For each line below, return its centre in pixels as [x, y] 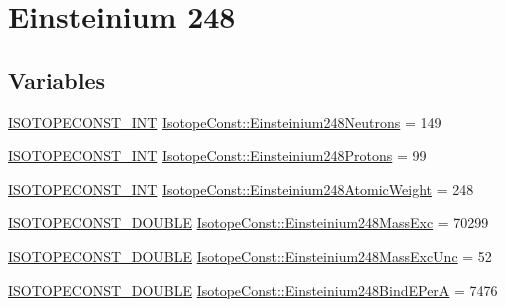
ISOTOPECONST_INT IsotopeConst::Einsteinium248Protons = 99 [217, 155]
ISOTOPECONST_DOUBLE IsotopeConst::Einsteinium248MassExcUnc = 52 [250, 255]
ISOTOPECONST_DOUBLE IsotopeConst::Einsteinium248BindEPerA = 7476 [253, 289]
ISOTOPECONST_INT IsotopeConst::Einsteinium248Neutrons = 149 [225, 121]
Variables [57, 79]
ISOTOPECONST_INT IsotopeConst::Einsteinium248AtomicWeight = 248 [241, 188]
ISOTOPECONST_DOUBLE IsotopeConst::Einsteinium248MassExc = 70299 [248, 222]
